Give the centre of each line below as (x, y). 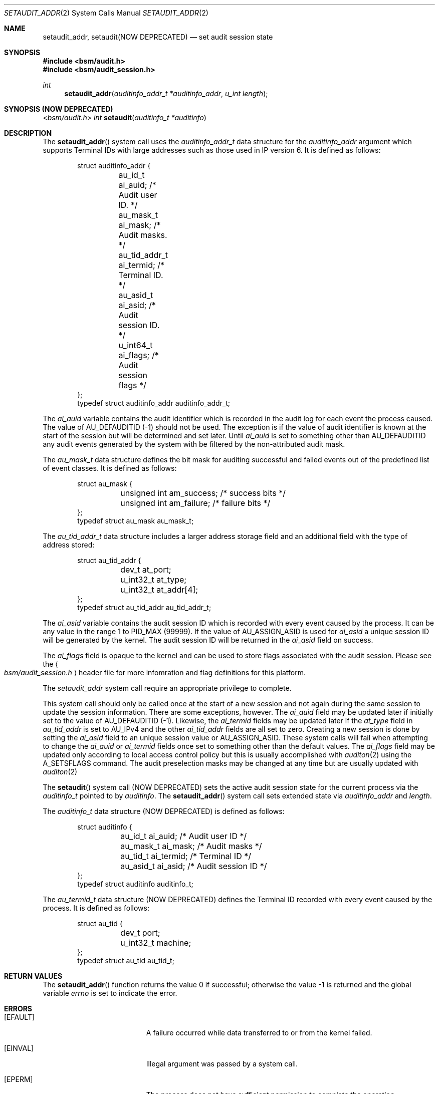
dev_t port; (140, 933)
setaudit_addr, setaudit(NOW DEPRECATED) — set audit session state (158, 37)
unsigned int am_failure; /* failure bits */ (195, 503)
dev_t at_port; (146, 570)
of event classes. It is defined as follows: (110, 468)
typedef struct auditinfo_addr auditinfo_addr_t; (154, 403)
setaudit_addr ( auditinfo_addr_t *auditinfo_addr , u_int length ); (166, 93)
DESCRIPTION (28, 133)
